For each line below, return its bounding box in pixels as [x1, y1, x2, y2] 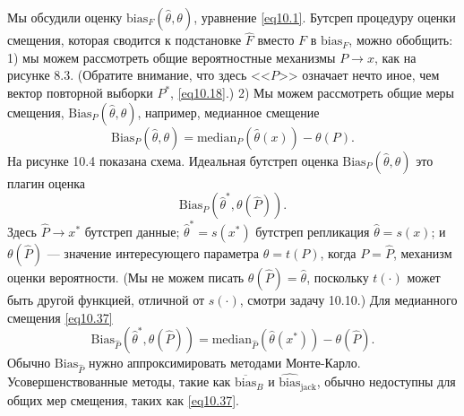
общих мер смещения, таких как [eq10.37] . [7, 390, 239, 409]
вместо [257, 30, 295, 49]
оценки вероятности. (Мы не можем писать [7, 267, 245, 286]
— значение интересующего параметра [47, 243, 260, 262]
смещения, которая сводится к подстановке [7, 30, 242, 49]
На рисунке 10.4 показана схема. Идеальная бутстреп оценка [7, 151, 339, 169]
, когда [320, 243, 357, 262]
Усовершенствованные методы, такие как [7, 372, 231, 391]
